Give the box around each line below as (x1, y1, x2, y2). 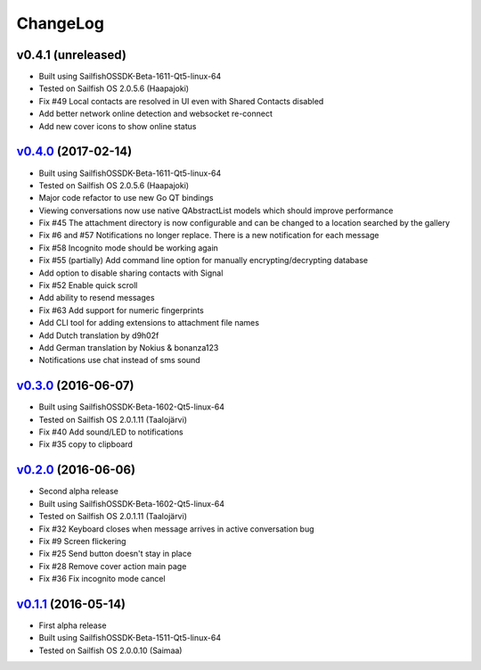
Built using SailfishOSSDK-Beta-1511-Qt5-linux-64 (38, 633, 222, 643)
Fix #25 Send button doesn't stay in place (38, 549, 192, 559)
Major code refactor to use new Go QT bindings (38, 193, 214, 203)
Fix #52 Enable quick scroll (38, 280, 138, 291)
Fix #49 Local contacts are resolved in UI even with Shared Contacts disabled (38, 95, 324, 106)
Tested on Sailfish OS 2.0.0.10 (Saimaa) (38, 645, 183, 656)
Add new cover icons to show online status (38, 120, 197, 131)
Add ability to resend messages (38, 293, 155, 303)
